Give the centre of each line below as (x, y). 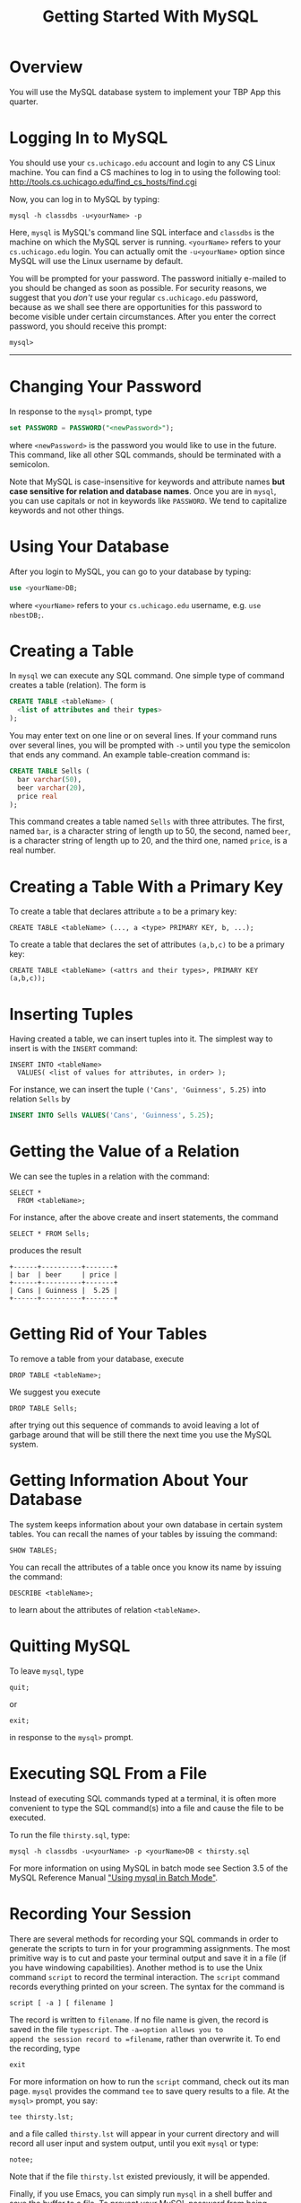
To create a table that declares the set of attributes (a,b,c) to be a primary (147, 944)
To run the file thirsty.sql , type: (70, 1835)
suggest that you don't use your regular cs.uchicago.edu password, (134, 297)
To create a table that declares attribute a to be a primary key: (123, 911)
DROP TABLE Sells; (43, 1409)
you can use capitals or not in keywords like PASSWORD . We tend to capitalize (148, 500)
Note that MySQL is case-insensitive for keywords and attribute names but (147, 482)
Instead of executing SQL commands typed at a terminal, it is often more (143, 1798)
